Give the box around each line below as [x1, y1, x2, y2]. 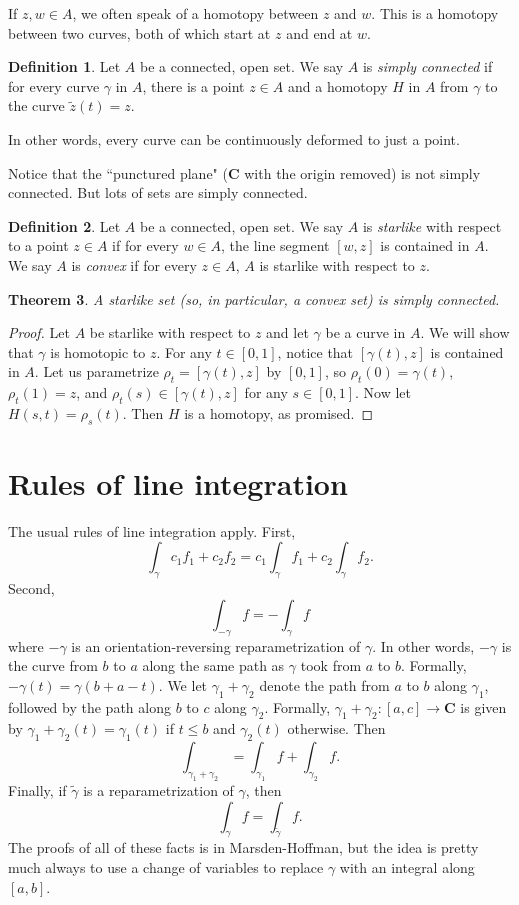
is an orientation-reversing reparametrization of [71, 635, 361, 656]
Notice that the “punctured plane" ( [8, 162, 228, 183]
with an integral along [339, 856, 475, 877]
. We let [158, 674, 208, 695]
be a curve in [325, 322, 406, 343]
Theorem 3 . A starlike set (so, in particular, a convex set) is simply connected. [8, 288, 500, 309]
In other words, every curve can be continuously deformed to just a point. [8, 128, 460, 149]
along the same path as [142, 655, 285, 676]
